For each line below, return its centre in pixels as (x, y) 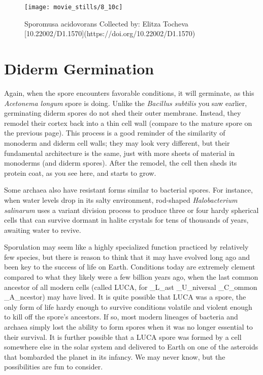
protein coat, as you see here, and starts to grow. (80, 172)
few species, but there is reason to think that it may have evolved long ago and (127, 257)
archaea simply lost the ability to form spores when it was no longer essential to (128, 327)
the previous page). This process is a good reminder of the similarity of (115, 133)
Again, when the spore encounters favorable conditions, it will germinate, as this (129, 92)
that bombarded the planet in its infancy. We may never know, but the (115, 356)
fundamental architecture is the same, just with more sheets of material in (120, 153)
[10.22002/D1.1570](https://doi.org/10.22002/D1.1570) (110, 33)
